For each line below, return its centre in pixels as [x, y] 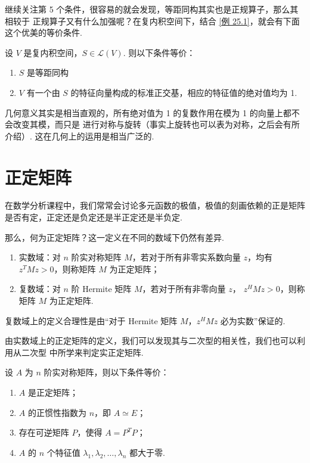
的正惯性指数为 [57, 412]
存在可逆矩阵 [44, 432]
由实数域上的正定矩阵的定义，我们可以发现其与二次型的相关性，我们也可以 [151, 341]
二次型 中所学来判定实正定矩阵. [82, 352]
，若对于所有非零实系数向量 [186, 257]
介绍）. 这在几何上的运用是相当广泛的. [80, 136]
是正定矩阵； [53, 392]
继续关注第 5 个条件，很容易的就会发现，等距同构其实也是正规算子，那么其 [152, 9]
